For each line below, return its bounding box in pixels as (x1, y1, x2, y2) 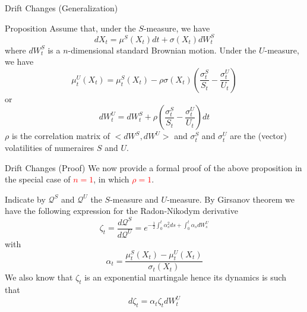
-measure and (110, 193, 159, 205)
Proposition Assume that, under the (5, 21, 136, 34)
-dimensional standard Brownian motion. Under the (68, 43, 257, 56)
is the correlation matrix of (11, 130, 110, 142)
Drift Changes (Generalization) (5, 2, 118, 14)
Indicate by (5, 193, 46, 205)
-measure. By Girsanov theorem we (167, 193, 295, 205)
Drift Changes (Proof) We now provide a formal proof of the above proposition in (5, 161, 302, 174)
